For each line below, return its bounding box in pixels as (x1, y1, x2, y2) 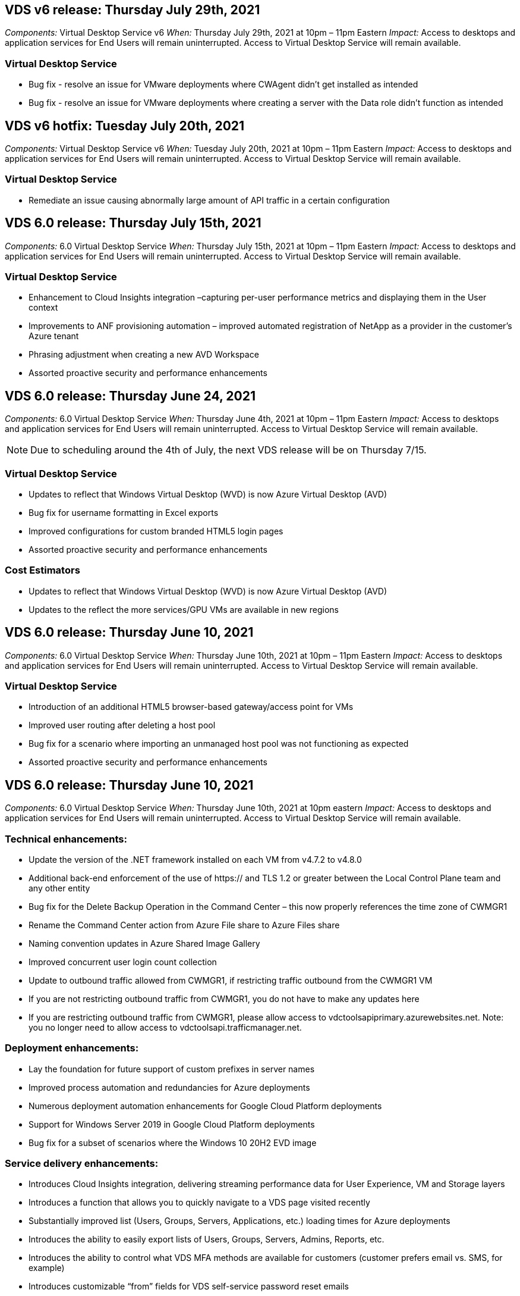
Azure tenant (29, 331, 79, 342)
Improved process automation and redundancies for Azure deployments (29, 1082, 310, 1092)
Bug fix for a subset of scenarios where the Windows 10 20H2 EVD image (29, 1137, 317, 1148)
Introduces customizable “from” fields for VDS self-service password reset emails (29, 1281, 349, 1292)
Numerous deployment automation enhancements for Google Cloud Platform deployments (29, 1100, 382, 1111)
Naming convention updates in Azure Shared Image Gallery (29, 938, 260, 948)
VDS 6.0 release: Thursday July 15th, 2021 (5, 215, 261, 231)
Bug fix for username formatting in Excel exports (29, 507, 219, 518)
